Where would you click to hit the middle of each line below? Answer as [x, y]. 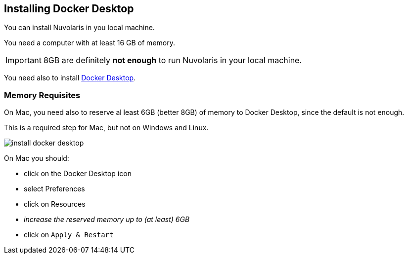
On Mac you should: [37, 158]
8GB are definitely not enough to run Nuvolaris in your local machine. [173, 60]
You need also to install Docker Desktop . [70, 78]
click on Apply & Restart [69, 235]
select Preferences [54, 189]
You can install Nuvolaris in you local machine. [79, 28]
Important [23, 60]
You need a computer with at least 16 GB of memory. [90, 43]
